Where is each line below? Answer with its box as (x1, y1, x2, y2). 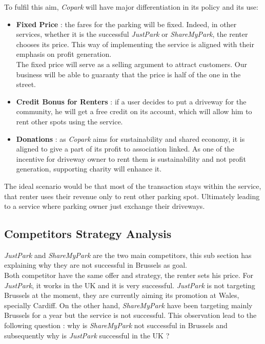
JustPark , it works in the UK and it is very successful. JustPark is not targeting (4, 279, 255, 290)
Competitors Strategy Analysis (4, 226, 172, 242)
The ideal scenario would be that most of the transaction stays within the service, (4, 180, 261, 191)
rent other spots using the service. (16, 116, 123, 126)
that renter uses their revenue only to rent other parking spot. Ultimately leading (4, 190, 260, 201)
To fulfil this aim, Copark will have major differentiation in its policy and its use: (4, 2, 258, 12)
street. (16, 79, 36, 90)
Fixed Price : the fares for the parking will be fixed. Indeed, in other (16, 18, 237, 29)
